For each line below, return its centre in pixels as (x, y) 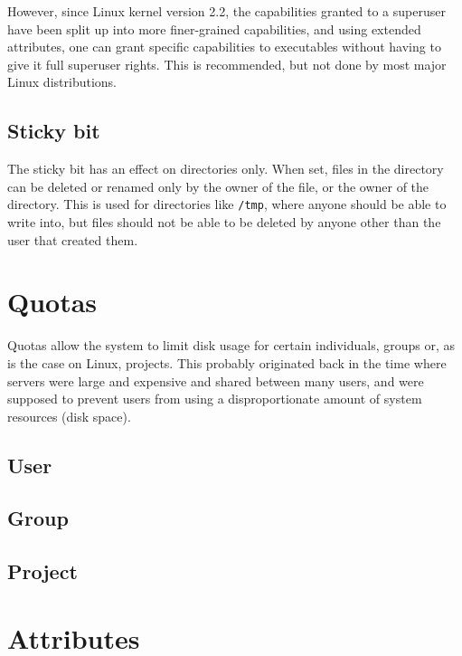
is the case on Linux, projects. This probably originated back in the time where (227, 362)
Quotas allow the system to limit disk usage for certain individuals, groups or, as (231, 345)
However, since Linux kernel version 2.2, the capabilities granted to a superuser (226, 11)
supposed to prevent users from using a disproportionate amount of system (215, 399)
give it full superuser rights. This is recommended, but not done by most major (227, 64)
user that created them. (73, 239)
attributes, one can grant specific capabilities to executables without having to (224, 47)
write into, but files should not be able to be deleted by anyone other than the (224, 222)
